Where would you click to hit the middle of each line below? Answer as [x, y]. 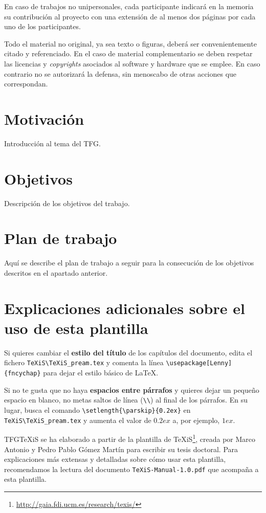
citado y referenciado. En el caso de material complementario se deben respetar [128, 53]
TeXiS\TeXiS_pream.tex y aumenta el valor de [78, 420]
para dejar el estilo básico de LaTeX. [101, 373]
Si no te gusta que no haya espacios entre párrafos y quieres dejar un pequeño [132, 389]
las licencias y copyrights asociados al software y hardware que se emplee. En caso [132, 63]
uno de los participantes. [42, 26]
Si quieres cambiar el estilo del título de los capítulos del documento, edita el [128, 352]
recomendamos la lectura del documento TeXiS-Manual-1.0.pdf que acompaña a [131, 469]
